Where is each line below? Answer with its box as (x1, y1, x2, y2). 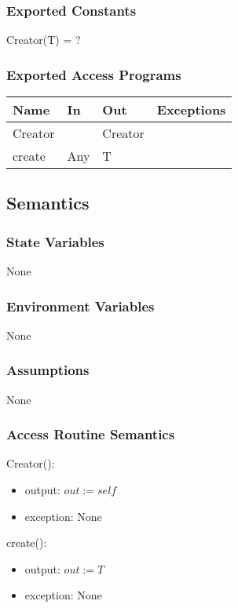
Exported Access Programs (6, 64, 181, 84)
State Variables (6, 231, 104, 251)
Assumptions (6, 360, 90, 380)
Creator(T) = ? (6, 31, 81, 48)
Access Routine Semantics (6, 424, 175, 444)
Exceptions (156, 100, 226, 119)
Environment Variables (6, 296, 155, 315)
